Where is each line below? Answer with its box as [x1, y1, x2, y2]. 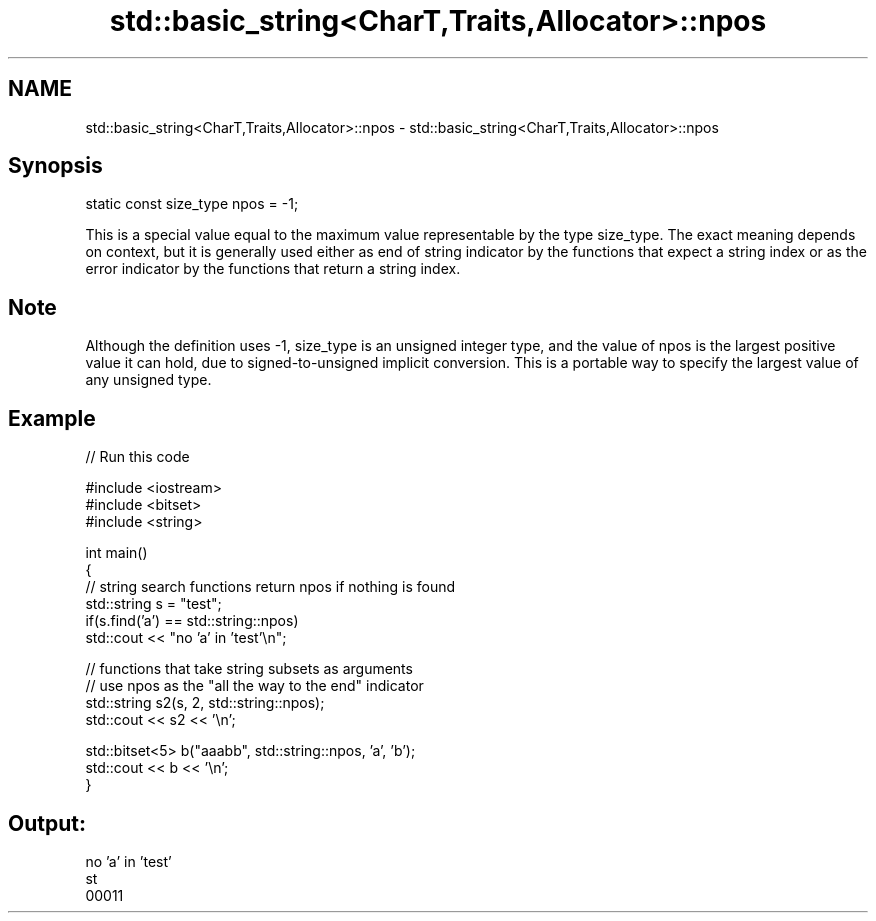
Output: [8, 810, 86, 836]
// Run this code [85, 448, 190, 466]
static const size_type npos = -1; [85, 195, 299, 213]
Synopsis [8, 153, 103, 179]
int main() [85, 544, 148, 562]
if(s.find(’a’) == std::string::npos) [85, 612, 299, 630]
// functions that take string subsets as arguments [85, 660, 413, 678]
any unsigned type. [85, 371, 212, 389]
